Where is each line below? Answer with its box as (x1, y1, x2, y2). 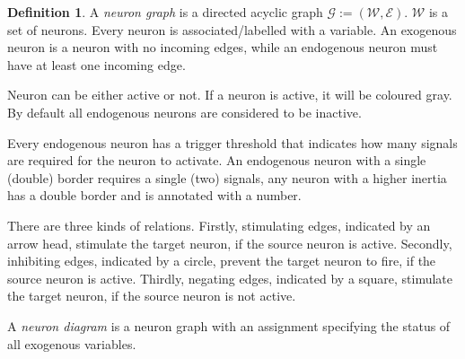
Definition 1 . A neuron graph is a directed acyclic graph (7, 3, 323, 21)
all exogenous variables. (7, 334, 136, 353)
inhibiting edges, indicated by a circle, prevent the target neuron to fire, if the (7, 251, 436, 270)
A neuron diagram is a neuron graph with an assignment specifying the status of (7, 316, 451, 335)
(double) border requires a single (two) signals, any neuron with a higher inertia (7, 168, 447, 187)
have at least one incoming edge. (7, 55, 186, 74)
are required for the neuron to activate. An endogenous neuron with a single (7, 151, 426, 170)
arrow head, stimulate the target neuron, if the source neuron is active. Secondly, (7, 233, 452, 252)
